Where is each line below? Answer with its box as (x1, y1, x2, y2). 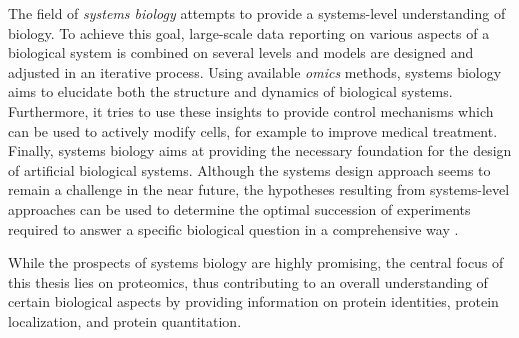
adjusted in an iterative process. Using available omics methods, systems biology (8, 61, 502, 82)
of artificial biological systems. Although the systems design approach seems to (8, 159, 491, 180)
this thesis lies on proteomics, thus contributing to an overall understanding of (8, 271, 488, 292)
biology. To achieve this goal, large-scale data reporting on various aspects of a (8, 22, 490, 43)
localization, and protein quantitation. (8, 310, 242, 331)
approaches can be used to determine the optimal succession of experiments (8, 198, 471, 219)
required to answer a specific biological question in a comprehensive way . (8, 218, 459, 239)
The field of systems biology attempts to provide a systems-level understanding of (8, 3, 506, 23)
